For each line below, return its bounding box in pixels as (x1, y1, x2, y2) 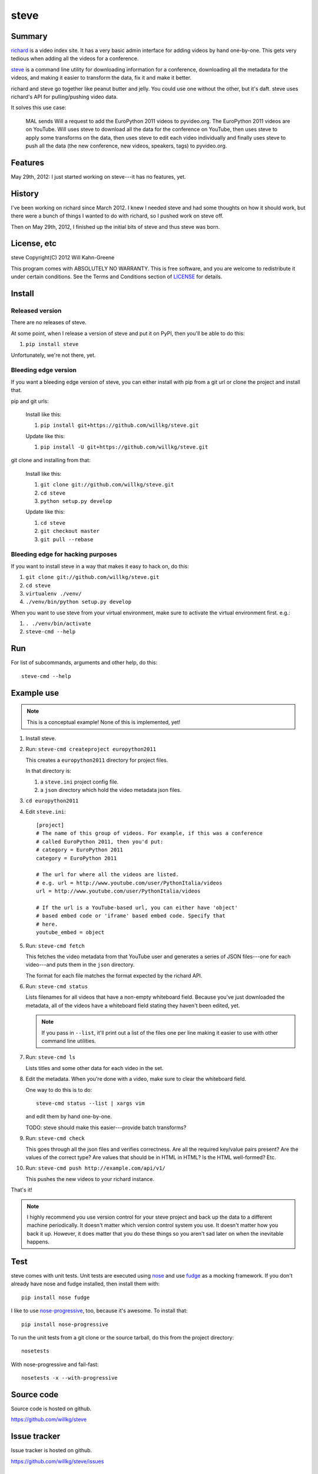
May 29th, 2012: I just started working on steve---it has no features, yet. (11, 173, 186, 180)
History (11, 189, 39, 199)
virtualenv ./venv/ (25, 590, 82, 597)
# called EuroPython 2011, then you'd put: (36, 838, 164, 845)
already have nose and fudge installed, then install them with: (11, 1280, 160, 1288)
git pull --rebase (40, 536, 94, 542)
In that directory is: (25, 767, 72, 775)
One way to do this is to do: (25, 1086, 92, 1093)
